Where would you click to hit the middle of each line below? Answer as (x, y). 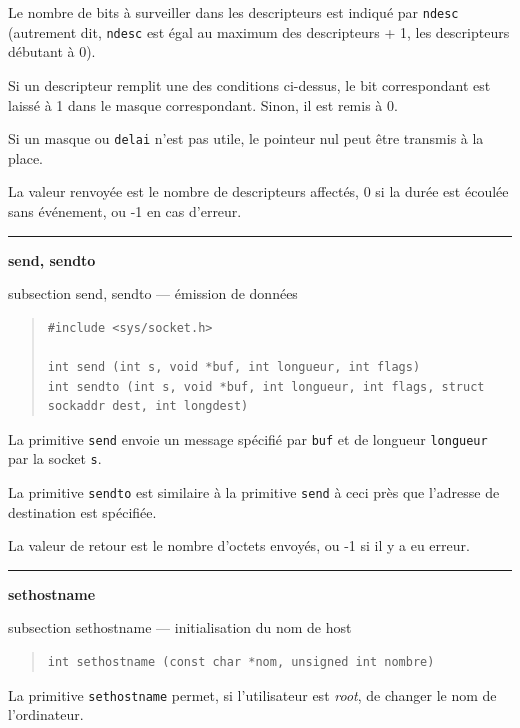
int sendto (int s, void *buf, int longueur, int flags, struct (266, 386)
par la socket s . (55, 458)
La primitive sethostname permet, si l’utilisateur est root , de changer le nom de (252, 694)
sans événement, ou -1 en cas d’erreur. (125, 210)
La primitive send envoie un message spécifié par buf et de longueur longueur (248, 438)
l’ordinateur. (46, 714)
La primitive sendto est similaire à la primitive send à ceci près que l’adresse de (254, 492)
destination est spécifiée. (82, 511)
